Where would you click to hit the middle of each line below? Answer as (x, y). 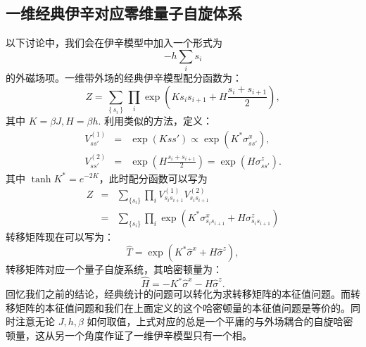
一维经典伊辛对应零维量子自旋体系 (124, 13)
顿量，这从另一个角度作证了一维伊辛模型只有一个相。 (129, 335)
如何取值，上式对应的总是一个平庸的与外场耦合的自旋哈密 (220, 321)
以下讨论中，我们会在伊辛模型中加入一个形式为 (114, 43)
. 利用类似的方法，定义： (156, 121)
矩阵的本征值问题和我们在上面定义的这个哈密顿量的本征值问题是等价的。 (183, 307)
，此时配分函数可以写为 (153, 178)
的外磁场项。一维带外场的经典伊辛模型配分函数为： (124, 78)
